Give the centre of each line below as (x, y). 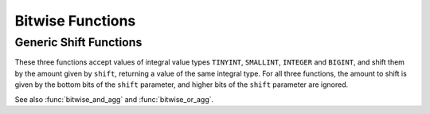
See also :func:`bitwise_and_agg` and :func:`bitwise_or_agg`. (114, 99)
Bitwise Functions (75, 21)
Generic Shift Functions (78, 42)
